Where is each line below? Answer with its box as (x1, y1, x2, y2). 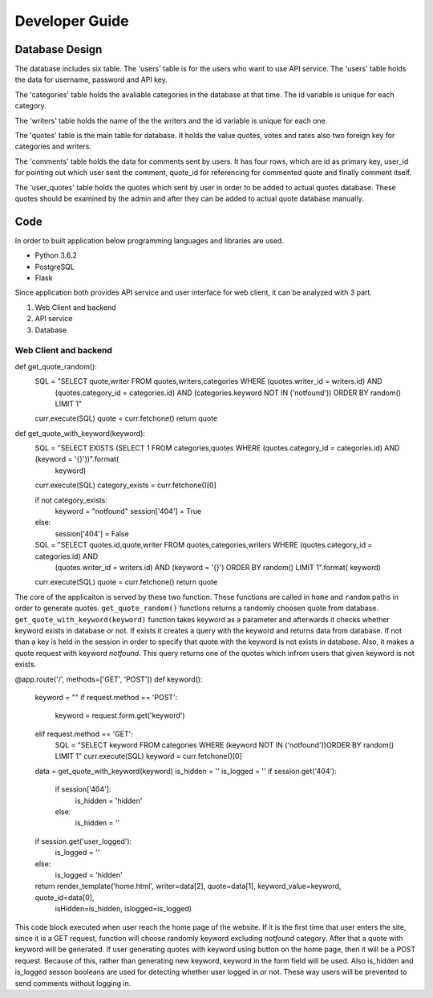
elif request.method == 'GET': (34, 729, 134, 739)
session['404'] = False (55, 528, 129, 538)
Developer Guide (14, 12, 129, 30)
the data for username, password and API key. (14, 75, 168, 84)
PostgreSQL (34, 262, 75, 271)
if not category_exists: (34, 495, 108, 505)
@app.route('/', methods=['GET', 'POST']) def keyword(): (14, 674, 203, 684)
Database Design (14, 43, 103, 56)
